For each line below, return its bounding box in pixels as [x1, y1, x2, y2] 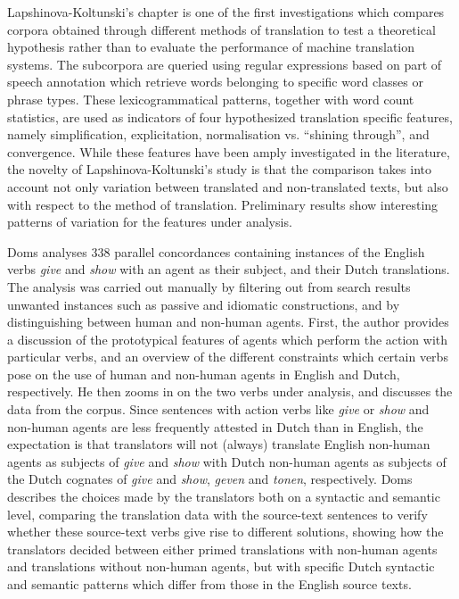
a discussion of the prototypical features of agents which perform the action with [7, 329, 448, 348]
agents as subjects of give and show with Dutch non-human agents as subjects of [7, 452, 447, 470]
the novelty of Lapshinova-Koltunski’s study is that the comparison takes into [7, 160, 431, 179]
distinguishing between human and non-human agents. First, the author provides [7, 312, 449, 331]
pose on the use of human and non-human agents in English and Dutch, [7, 364, 400, 383]
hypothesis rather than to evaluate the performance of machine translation [7, 37, 415, 56]
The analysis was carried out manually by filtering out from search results [7, 277, 411, 295]
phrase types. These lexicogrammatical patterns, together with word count [7, 89, 414, 108]
